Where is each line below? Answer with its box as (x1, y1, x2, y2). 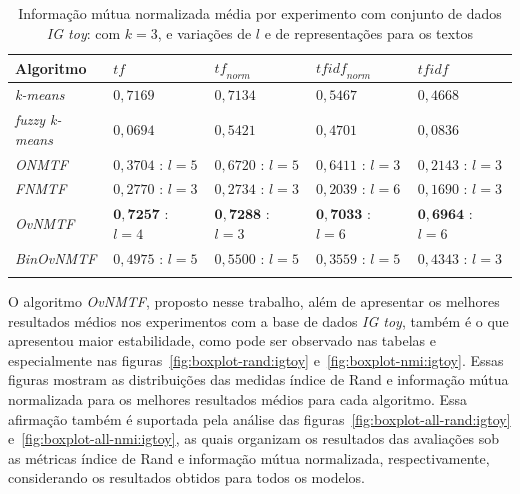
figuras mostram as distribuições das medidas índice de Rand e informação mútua (8, 369, 509, 390)
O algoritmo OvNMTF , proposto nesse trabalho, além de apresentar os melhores (8, 290, 500, 311)
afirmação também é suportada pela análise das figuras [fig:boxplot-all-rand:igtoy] (8, 408, 511, 429)
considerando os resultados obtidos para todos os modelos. (8, 467, 365, 488)
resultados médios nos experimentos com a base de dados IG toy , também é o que (8, 310, 509, 331)
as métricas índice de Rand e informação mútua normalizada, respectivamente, (8, 447, 490, 468)
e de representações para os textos (264, 22, 474, 43)
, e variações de (157, 22, 252, 43)
